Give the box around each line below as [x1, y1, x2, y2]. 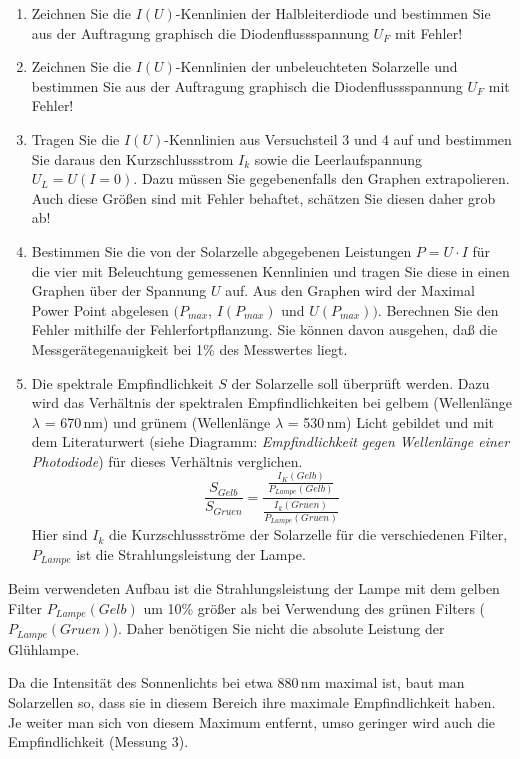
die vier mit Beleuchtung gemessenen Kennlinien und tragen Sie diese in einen [31, 260, 510, 281]
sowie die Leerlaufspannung [254, 148, 422, 169]
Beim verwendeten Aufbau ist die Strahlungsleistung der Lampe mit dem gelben [8, 578, 500, 599]
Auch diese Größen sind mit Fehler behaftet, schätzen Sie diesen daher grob [31, 187, 496, 208]
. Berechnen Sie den [377, 299, 499, 320]
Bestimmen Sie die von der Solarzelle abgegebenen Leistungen [31, 240, 412, 261]
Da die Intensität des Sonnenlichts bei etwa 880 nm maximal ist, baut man [8, 672, 465, 693]
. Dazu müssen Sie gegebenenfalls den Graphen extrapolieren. [133, 168, 510, 189]
